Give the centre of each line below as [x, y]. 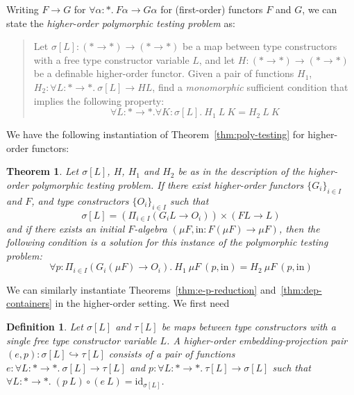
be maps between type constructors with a [248, 326]
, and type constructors [80, 200]
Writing [23, 9]
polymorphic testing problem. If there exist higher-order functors [168, 184]
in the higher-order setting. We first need [142, 303]
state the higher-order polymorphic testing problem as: [121, 23]
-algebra [151, 228]
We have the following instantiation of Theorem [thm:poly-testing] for [155, 134]
